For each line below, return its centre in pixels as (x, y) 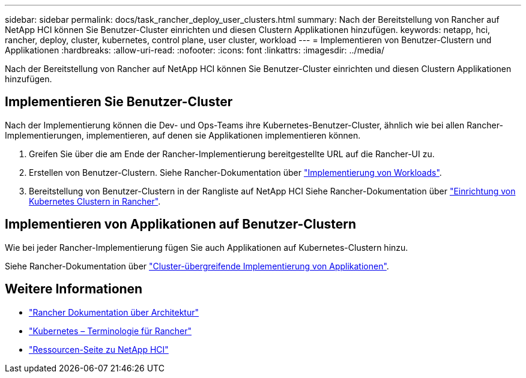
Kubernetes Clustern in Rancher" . (95, 201)
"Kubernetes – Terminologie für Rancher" (110, 331)
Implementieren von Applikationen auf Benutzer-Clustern (181, 224)
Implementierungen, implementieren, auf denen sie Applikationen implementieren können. (183, 135)
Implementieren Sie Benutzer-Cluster (119, 102)
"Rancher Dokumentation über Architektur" (114, 312)
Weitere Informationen (74, 289)
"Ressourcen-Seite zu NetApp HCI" (99, 349)
